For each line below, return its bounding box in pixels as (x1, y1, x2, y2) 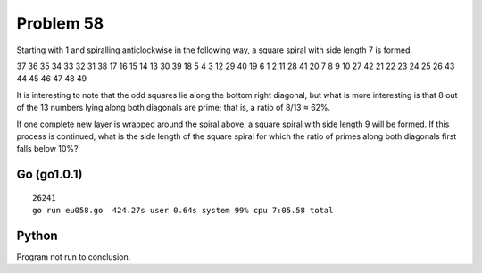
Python (16, 227, 58, 243)
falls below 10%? (16, 144, 79, 154)
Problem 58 (16, 13, 104, 33)
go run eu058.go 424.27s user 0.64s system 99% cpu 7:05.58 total (32, 205, 334, 216)
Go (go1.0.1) (16, 167, 83, 182)
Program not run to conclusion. (16, 251, 131, 262)
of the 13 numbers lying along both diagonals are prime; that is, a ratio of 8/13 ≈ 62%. (16, 103, 331, 113)
